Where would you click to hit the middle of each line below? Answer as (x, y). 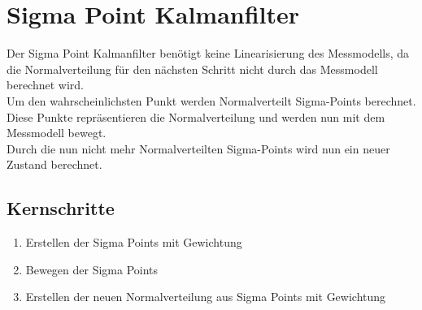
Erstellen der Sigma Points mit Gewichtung (134, 242)
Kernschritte (61, 208)
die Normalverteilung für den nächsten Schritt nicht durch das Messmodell (192, 69)
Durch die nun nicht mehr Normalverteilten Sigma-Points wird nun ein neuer (198, 148)
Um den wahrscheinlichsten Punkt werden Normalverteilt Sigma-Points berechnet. (211, 100)
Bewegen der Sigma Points (92, 269)
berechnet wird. (45, 85)
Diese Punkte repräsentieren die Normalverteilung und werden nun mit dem (196, 116)
